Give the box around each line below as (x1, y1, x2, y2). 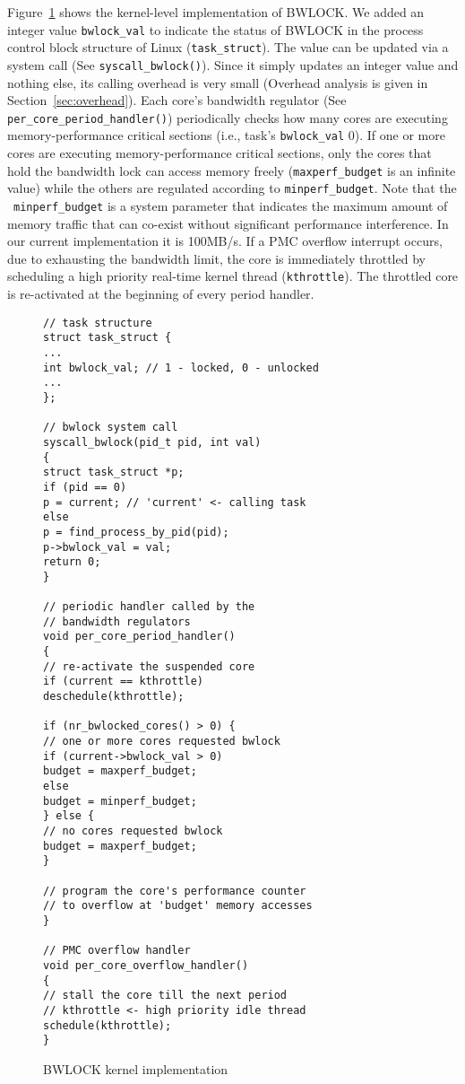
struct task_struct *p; (43, 466, 185, 479)
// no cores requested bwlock (43, 824, 223, 837)
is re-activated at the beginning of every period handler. (7, 284, 314, 303)
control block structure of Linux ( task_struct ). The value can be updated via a (7, 38, 449, 57)
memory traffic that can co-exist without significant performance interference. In (7, 214, 449, 232)
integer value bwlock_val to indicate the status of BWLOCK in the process (7, 20, 424, 39)
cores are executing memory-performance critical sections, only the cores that (7, 144, 432, 162)
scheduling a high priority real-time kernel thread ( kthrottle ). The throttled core (7, 267, 459, 285)
